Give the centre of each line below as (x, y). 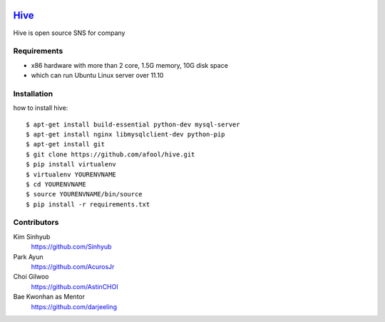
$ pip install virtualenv (71, 165)
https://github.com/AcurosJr (73, 267)
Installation (33, 94)
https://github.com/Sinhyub (71, 247)
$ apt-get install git (66, 144)
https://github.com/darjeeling (74, 306)
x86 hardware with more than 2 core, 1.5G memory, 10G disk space (129, 65)
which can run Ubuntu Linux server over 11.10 (97, 76)
